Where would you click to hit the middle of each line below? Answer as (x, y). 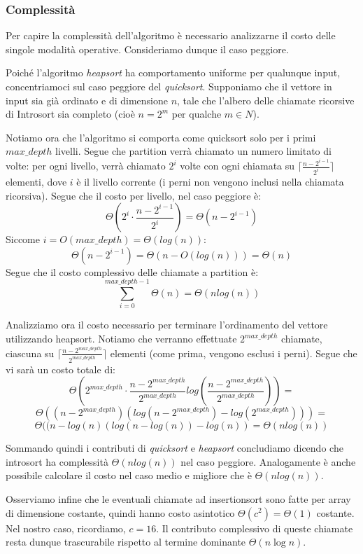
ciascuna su (30, 353)
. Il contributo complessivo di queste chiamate (255, 528)
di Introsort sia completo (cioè (70, 114)
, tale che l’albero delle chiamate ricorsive (266, 100)
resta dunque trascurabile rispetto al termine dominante (126, 542)
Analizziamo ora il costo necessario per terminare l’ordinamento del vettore (167, 325)
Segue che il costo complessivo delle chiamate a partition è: (132, 271)
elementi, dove (36, 181)
